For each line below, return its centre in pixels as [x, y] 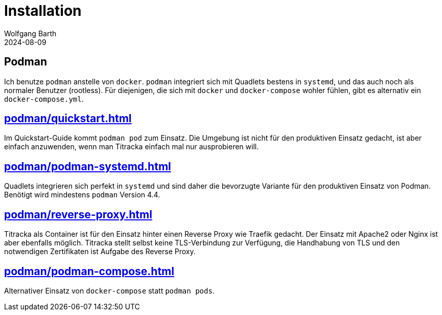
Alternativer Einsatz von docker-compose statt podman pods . [109, 290]
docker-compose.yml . [44, 99]
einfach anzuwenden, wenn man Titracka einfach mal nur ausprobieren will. [132, 147]
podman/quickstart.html [68, 119]
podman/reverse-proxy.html [78, 214]
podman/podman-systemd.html [88, 166]
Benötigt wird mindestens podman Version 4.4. [82, 195]
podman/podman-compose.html [89, 271]
